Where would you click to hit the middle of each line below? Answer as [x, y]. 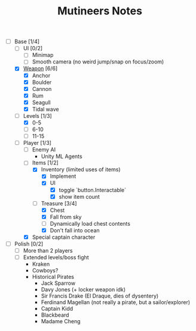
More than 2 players [48, 251]
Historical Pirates [53, 277]
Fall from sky [66, 217]
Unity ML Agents [62, 156]
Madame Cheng [61, 321]
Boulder [42, 82]
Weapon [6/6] [40, 69]
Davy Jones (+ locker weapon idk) [83, 290]
